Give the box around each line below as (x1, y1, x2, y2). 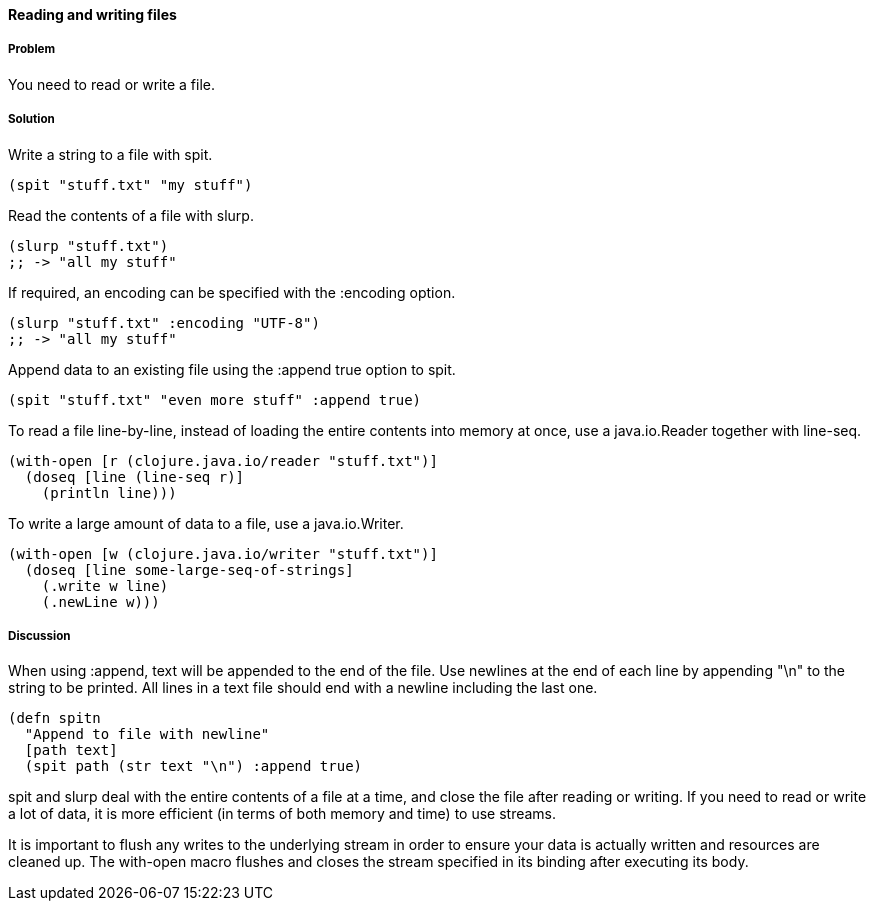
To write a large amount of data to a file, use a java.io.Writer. (8, 514, 404, 532)
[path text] (24, 742, 118, 759)
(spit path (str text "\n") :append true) (24, 758, 363, 775)
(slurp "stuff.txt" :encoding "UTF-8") (8, 314, 320, 331)
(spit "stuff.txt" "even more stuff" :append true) (8, 391, 422, 408)
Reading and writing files (8, 6, 177, 23)
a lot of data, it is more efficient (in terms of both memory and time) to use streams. (8, 805, 557, 823)
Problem (8, 42, 56, 57)
